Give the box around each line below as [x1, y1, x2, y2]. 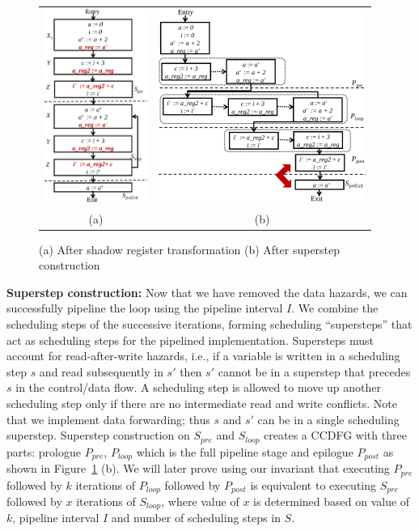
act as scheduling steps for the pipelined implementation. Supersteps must [6, 331, 375, 348]
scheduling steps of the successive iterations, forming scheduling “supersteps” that [6, 316, 413, 333]
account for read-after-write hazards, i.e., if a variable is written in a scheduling [6, 347, 400, 364]
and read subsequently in [39, 363, 163, 380]
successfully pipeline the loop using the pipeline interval [6, 299, 283, 316]
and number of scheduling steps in [111, 509, 281, 526]
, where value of [161, 493, 239, 510]
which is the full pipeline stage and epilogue [136, 443, 353, 460]
